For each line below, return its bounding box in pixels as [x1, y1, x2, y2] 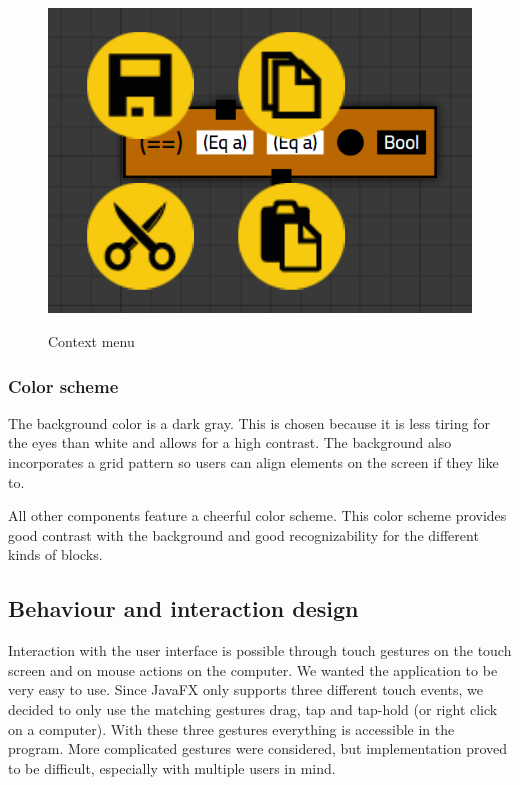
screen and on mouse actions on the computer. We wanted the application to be [8, 659, 498, 680]
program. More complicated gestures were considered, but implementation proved [8, 738, 508, 759]
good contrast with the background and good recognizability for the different [8, 524, 479, 545]
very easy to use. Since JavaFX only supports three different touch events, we [8, 679, 483, 700]
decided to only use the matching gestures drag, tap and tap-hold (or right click [8, 699, 498, 720]
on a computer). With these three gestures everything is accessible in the [8, 718, 455, 739]
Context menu [48, 331, 135, 352]
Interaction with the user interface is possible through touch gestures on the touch [8, 640, 512, 661]
